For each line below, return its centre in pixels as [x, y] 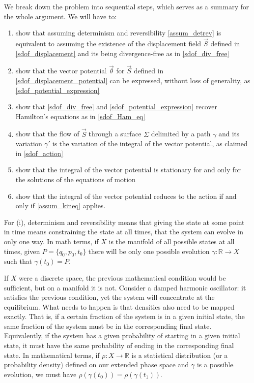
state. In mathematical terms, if [52, 355]
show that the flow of [47, 134]
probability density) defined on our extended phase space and [97, 365]
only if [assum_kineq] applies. [60, 206]
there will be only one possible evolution [149, 251]
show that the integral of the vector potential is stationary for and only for [128, 170]
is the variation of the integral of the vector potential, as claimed [150, 144]
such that [18, 261]
